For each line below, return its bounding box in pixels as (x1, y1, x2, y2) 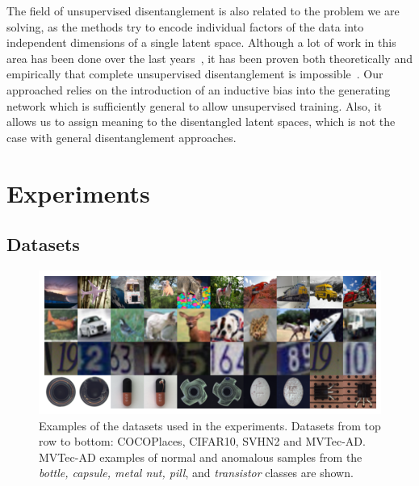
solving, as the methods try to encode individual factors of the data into (6, 18, 364, 35)
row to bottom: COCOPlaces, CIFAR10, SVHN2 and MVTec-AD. (39, 433, 366, 450)
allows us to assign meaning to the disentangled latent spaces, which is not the (6, 113, 396, 130)
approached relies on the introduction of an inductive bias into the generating (6, 81, 391, 98)
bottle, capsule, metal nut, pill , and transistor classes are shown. (39, 464, 354, 481)
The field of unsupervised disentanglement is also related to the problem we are (6, 2, 400, 19)
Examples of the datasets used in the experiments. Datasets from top (39, 417, 381, 434)
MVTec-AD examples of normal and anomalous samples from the (39, 448, 362, 465)
